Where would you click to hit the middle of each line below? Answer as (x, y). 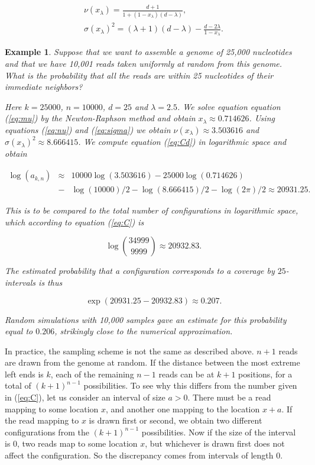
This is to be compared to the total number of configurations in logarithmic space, (152, 210)
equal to (19, 331)
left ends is (24, 374)
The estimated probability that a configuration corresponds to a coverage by (140, 271)
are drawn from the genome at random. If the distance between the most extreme (152, 362)
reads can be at (186, 374)
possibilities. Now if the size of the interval (219, 432)
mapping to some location (52, 409)
